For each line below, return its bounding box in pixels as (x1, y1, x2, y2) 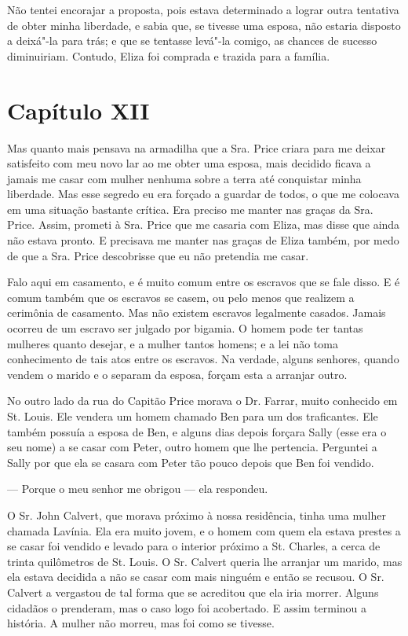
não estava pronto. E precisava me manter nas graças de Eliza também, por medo (7, 232, 399, 248)
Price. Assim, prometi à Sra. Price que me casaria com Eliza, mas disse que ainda (7, 216, 400, 233)
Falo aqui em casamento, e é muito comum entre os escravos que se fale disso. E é (7, 274, 400, 290)
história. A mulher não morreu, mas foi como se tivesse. (7, 615, 275, 631)
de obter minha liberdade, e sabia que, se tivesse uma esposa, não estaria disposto (7, 17, 401, 33)
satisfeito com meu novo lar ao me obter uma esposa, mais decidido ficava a (7, 155, 371, 171)
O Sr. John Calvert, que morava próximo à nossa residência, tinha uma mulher (7, 506, 386, 523)
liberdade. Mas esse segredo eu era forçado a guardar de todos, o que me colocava (7, 186, 399, 202)
